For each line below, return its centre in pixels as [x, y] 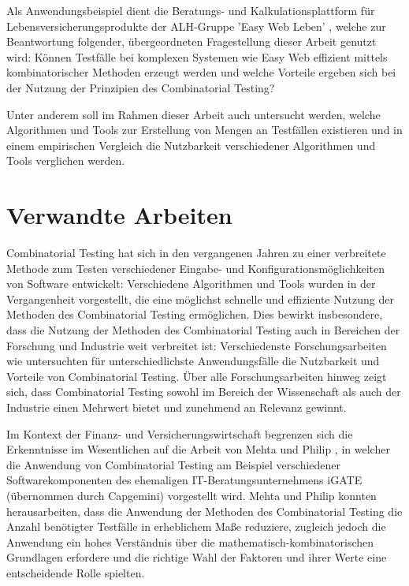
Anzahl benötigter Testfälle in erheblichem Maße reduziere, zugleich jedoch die [196, 526]
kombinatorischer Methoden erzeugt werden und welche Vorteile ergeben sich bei [201, 72]
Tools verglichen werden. [66, 160]
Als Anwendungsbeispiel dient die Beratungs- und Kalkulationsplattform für [191, 10]
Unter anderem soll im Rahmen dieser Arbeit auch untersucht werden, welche [193, 114]
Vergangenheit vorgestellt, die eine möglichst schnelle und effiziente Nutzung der [200, 299]
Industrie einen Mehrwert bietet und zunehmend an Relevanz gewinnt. [177, 407]
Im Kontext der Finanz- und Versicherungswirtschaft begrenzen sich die [180, 433]
